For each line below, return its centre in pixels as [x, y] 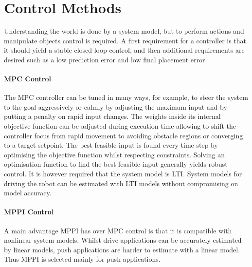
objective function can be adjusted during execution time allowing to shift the [120, 126]
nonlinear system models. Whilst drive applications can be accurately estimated [123, 240]
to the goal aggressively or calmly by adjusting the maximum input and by [116, 106]
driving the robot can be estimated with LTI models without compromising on [121, 183]
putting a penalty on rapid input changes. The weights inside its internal [112, 116]
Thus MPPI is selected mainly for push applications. [82, 259]
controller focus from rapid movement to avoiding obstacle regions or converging [124, 135]
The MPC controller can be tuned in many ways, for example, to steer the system [126, 97]
